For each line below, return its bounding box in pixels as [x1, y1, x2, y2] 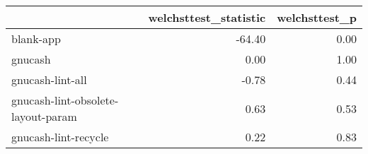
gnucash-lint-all [11, 71, 87, 88]
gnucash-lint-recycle [11, 129, 109, 145]
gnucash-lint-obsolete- [11, 92, 119, 108]
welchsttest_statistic [148, 9, 266, 25]
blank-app [11, 30, 61, 47]
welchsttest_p [277, 9, 357, 25]
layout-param [11, 108, 77, 124]
